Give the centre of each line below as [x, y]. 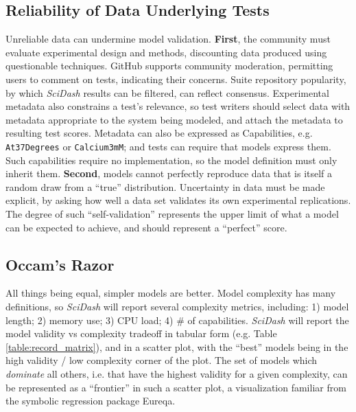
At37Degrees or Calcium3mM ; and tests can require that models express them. [168, 146]
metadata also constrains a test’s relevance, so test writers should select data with [178, 106]
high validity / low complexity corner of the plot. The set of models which [162, 360]
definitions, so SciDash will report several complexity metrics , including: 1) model [177, 306]
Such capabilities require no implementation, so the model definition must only [171, 160]
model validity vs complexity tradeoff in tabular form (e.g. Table [141, 333]
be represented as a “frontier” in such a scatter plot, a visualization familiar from [176, 387]
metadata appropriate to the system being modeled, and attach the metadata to [174, 119]
